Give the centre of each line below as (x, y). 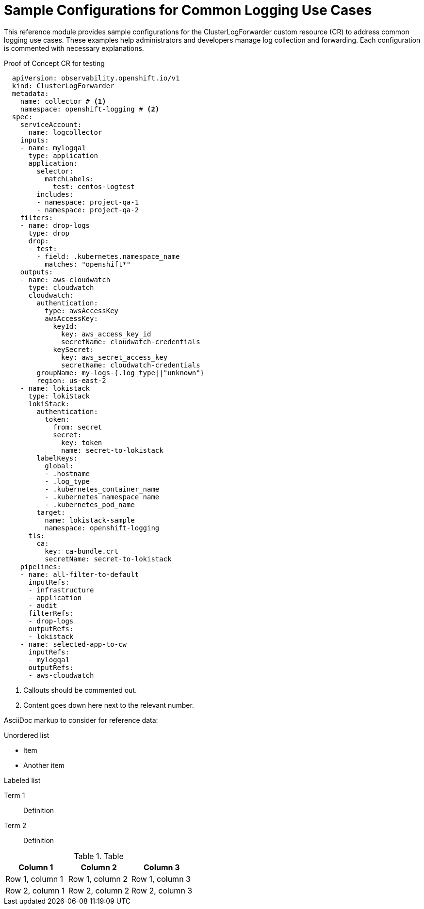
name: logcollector (65, 132)
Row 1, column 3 (161, 879)
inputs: (34, 140)
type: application (63, 155)
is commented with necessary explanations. (74, 48)
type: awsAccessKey (82, 311)
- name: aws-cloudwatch (65, 279)
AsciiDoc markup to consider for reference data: (81, 720)
